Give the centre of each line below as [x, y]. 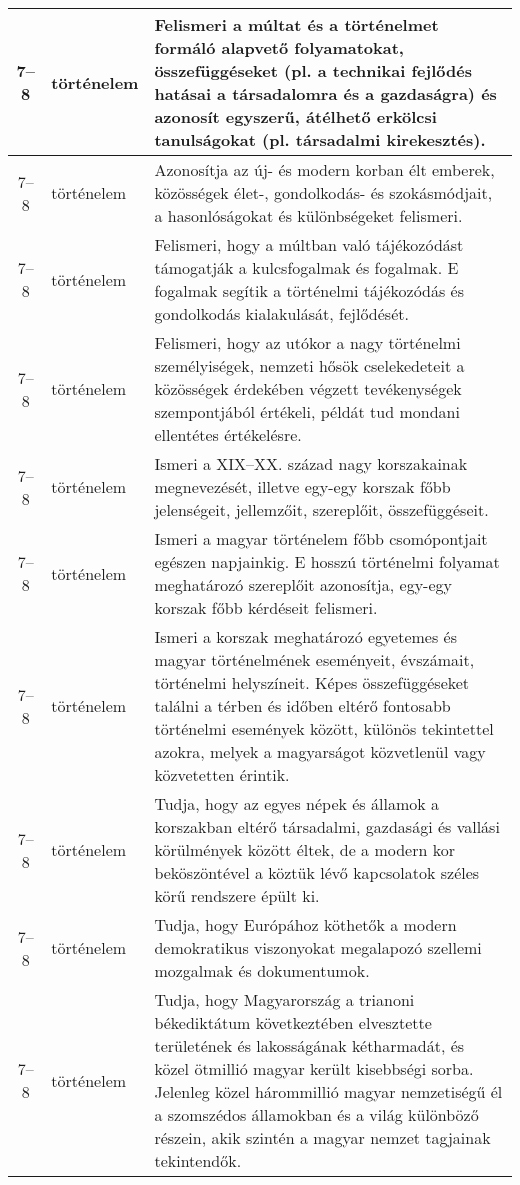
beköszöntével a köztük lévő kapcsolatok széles [317, 872]
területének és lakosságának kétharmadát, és [309, 1045]
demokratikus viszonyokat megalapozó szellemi [318, 947]
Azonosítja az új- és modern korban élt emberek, [324, 169]
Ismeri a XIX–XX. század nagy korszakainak [311, 463]
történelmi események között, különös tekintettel [324, 728]
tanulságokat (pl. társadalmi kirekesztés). [320, 139]
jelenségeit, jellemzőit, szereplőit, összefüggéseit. [321, 509]
